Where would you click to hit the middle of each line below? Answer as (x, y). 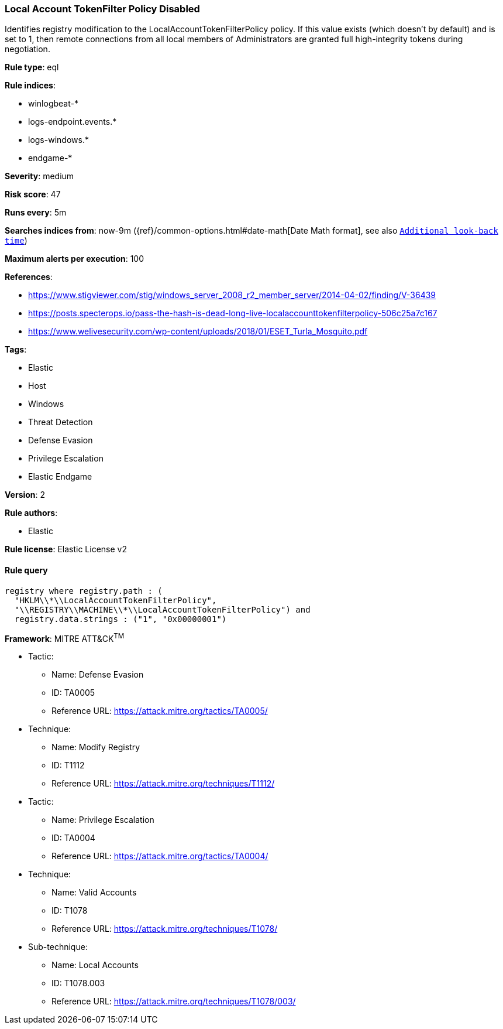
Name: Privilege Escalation (103, 820)
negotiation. (27, 49)
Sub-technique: (58, 947)
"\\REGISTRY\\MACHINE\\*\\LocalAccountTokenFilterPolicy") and (162, 609)
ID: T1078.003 (78, 983)
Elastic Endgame (60, 477)
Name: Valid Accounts (94, 893)
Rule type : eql (32, 67)
